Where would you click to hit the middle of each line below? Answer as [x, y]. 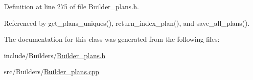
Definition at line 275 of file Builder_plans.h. [71, 6]
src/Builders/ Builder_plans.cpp [52, 72]
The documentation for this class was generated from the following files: [112, 39]
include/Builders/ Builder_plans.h [55, 55]
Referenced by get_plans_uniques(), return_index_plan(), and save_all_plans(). [127, 23]
